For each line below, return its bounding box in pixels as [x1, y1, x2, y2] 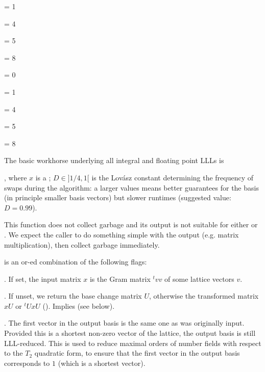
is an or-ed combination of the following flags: [4, 256, 147, 267]
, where [4, 172, 27, 182]
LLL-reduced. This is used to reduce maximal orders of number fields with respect [4, 337, 261, 348]
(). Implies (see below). [42, 300, 115, 311]
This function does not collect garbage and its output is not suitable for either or [4, 219, 258, 230]
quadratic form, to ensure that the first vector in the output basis [34, 348, 240, 358]
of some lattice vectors [164, 273, 234, 284]
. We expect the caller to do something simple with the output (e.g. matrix [4, 229, 239, 240]
